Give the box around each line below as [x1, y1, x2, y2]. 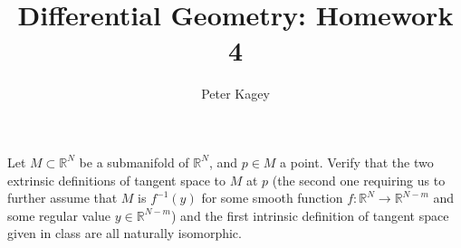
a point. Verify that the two [280, 152, 434, 171]
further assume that [7, 188, 118, 207]
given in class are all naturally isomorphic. [7, 224, 242, 243]
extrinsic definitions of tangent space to [7, 170, 226, 189]
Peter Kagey [201, 84, 270, 103]
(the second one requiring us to [272, 170, 446, 189]
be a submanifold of [79, 152, 189, 171]
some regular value [7, 205, 111, 224]
